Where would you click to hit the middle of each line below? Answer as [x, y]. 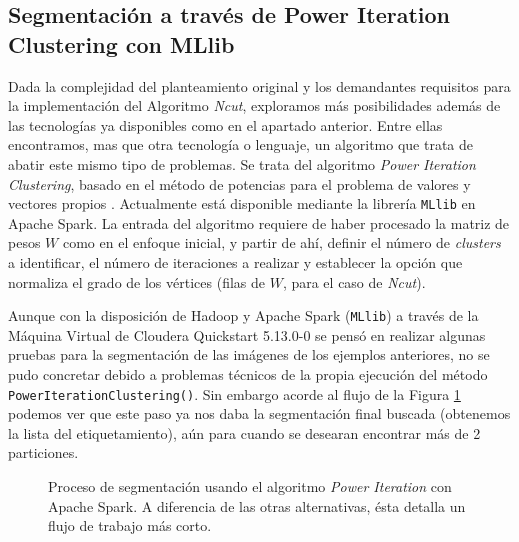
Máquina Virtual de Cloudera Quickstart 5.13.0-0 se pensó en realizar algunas [247, 334]
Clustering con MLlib [121, 43]
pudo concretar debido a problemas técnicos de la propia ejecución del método [248, 374]
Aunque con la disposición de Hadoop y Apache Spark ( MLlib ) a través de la [243, 315]
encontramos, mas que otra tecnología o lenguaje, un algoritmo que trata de [241, 144]
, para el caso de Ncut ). [354, 281]
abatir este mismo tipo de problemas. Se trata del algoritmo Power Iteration [242, 163]
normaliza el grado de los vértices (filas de [136, 281]
